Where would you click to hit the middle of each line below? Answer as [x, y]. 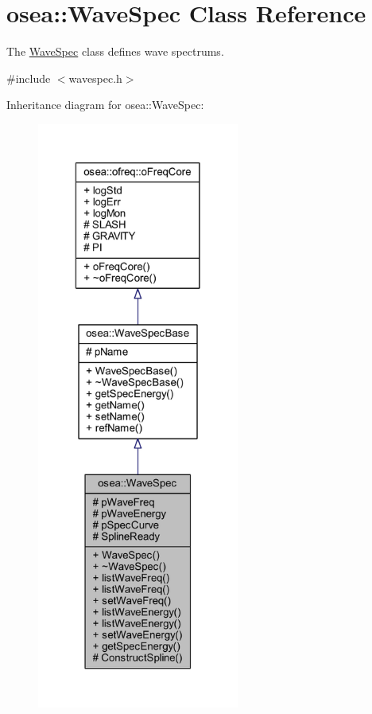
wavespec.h [95, 78]
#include [29, 78]
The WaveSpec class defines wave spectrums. [115, 51]
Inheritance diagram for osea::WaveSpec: [105, 105]
